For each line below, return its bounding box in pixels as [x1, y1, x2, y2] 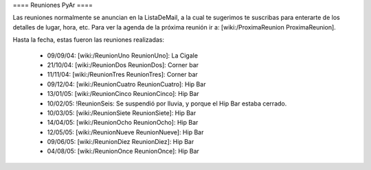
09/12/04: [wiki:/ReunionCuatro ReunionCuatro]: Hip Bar [47, 80, 206, 88]
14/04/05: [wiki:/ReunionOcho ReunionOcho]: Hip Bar [47, 119, 199, 127]
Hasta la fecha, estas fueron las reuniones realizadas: [12, 36, 165, 44]
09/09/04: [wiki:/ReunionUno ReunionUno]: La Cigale [47, 51, 199, 60]
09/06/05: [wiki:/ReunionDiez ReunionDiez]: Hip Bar [47, 138, 194, 146]
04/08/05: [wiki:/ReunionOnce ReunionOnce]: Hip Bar [47, 147, 199, 156]
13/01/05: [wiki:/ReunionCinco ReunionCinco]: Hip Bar [47, 90, 199, 98]
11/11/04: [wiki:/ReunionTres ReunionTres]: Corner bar [47, 71, 199, 79]
